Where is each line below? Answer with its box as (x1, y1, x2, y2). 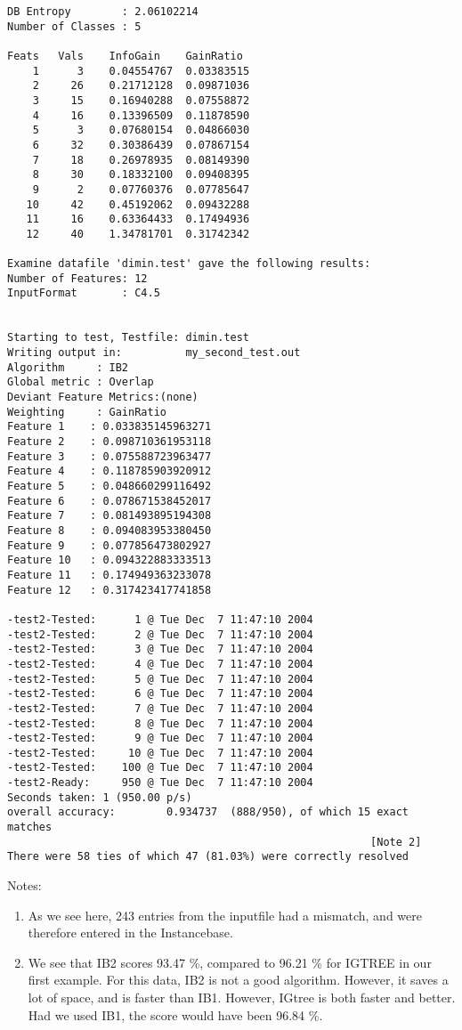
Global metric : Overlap (7, 376, 154, 389)
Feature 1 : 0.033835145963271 (7, 420, 212, 434)
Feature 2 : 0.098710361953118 (7, 435, 212, 449)
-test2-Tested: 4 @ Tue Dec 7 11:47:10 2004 (7, 657, 313, 670)
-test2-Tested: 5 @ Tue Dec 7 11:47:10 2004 (7, 672, 313, 685)
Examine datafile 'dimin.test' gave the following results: (7, 257, 371, 271)
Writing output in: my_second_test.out (7, 346, 301, 360)
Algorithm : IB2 (7, 361, 129, 374)
